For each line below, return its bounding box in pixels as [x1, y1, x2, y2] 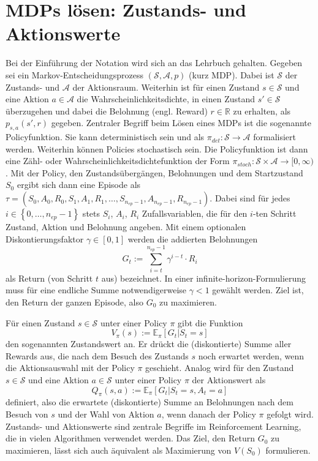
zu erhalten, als [233, 104, 291, 117]
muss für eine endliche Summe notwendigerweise [6, 283, 187, 296]
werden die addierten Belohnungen [127, 232, 258, 245]
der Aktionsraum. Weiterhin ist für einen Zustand [72, 80, 260, 93]
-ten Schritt [252, 207, 297, 220]
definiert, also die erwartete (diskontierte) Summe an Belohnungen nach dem [6, 395, 293, 408]
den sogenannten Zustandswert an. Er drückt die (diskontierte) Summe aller [6, 337, 292, 350]
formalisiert [253, 130, 296, 143]
